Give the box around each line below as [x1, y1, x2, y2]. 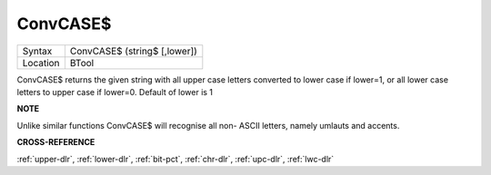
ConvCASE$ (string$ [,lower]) [69, 44, 197, 57]
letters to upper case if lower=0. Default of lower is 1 [16, 86, 214, 97]
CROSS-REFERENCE [16, 137, 95, 148]
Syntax [22, 44, 53, 57]
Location [22, 56, 60, 69]
